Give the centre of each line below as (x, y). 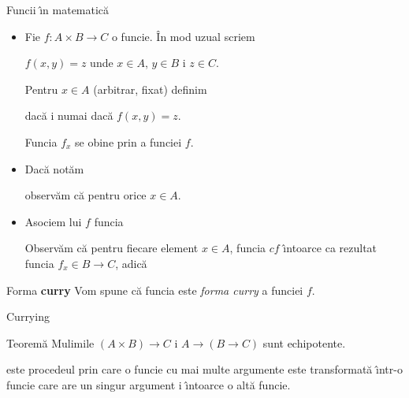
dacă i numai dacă (69, 115)
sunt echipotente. (304, 342)
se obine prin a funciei (128, 141)
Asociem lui (53, 221)
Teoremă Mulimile (50, 342)
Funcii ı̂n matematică (58, 9)
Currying (28, 316)
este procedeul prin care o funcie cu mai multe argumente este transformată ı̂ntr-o (204, 369)
